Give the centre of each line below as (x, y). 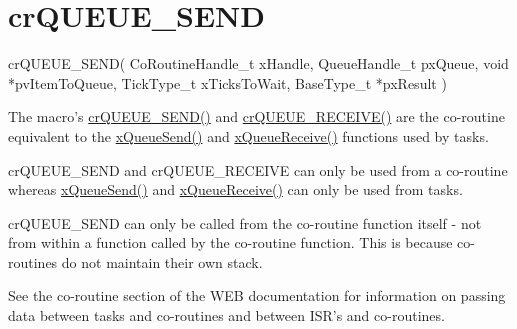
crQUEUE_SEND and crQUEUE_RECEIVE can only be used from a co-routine (258, 169)
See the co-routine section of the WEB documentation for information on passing (257, 295)
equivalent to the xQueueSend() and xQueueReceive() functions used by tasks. (248, 135)
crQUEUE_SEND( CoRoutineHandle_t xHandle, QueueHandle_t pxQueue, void (258, 63)
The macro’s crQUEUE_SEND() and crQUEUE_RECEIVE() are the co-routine (256, 116)
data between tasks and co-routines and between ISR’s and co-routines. (226, 315)
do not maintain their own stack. (162, 261)
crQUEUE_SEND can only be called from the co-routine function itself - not (245, 222)
